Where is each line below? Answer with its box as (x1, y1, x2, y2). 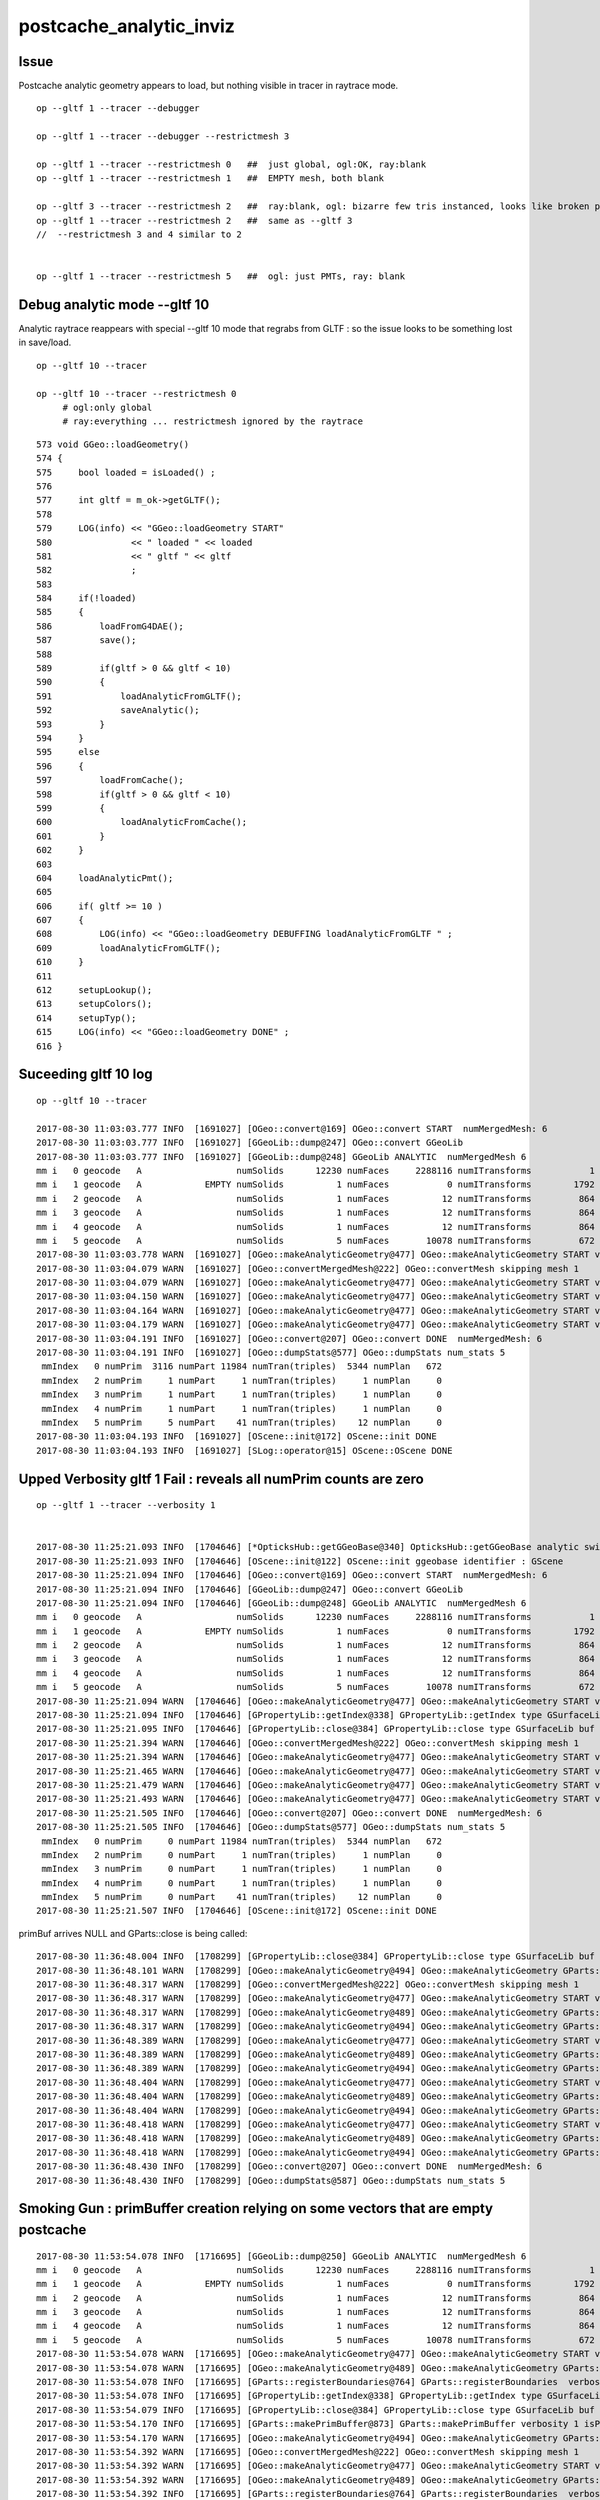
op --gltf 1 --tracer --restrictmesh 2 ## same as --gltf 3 (36, 215, 353, 226)
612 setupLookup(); (36, 985, 153, 996)
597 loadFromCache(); (36, 775, 185, 786)
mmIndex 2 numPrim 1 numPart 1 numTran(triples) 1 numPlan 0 (41, 1375, 443, 1386)
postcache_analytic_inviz (18, 15, 235, 37)
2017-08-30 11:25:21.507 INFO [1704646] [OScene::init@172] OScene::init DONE (36, 1905, 437, 1917)
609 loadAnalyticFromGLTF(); (36, 942, 222, 954)
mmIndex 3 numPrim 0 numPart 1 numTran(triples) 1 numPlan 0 (41, 1863, 443, 1875)
